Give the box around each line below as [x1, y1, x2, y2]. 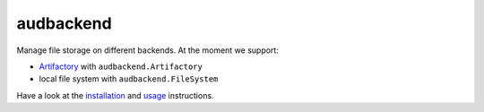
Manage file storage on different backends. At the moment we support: [16, 45, 280, 56]
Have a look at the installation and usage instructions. [16, 90, 214, 100]
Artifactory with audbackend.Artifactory [39, 61, 203, 72]
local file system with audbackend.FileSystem [39, 73, 219, 84]
